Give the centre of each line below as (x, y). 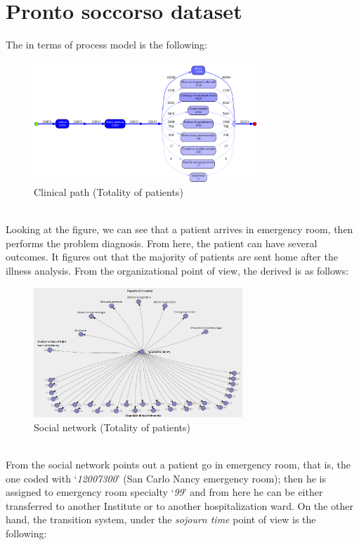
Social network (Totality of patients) (112, 427)
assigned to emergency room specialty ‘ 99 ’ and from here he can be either (164, 492)
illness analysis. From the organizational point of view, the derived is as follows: (177, 270)
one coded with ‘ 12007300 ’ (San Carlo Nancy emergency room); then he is (166, 478)
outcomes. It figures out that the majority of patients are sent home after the (172, 257)
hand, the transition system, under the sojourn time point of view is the (161, 519)
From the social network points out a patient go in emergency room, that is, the (178, 465)
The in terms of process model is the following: (106, 45)
